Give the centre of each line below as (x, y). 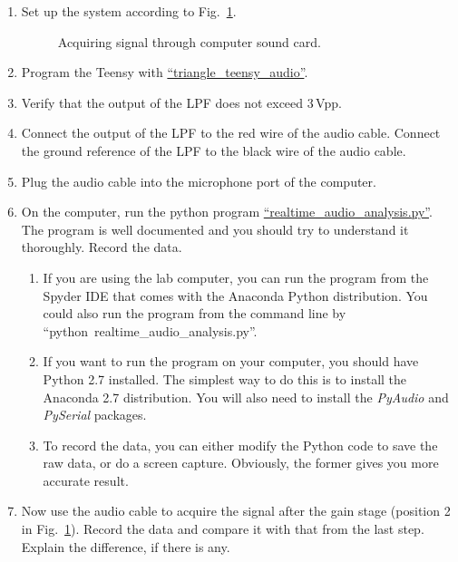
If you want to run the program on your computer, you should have (231, 361)
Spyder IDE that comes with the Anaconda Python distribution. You (235, 295)
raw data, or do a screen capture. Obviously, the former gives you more (241, 463)
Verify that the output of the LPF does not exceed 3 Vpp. (181, 102)
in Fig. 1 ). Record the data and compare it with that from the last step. (223, 529)
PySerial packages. (95, 415)
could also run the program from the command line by (195, 313)
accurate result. (86, 480)
